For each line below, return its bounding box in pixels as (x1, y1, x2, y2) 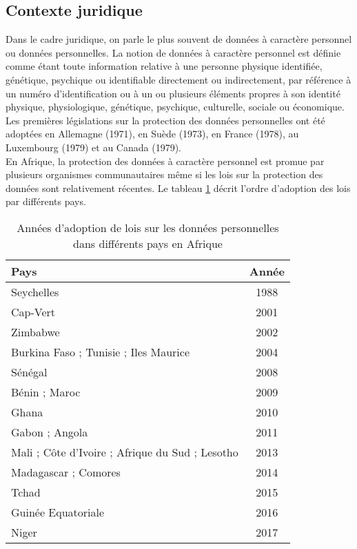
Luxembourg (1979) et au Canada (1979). (6, 139, 181, 154)
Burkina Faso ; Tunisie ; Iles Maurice (11, 343, 190, 360)
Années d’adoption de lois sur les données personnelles (17, 219, 279, 235)
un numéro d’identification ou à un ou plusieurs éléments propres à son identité (6, 86, 340, 100)
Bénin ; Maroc (11, 383, 81, 400)
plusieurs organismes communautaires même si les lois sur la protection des (6, 167, 323, 182)
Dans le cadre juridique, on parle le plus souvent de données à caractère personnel (6, 32, 352, 46)
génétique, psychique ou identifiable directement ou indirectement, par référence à (6, 72, 351, 86)
